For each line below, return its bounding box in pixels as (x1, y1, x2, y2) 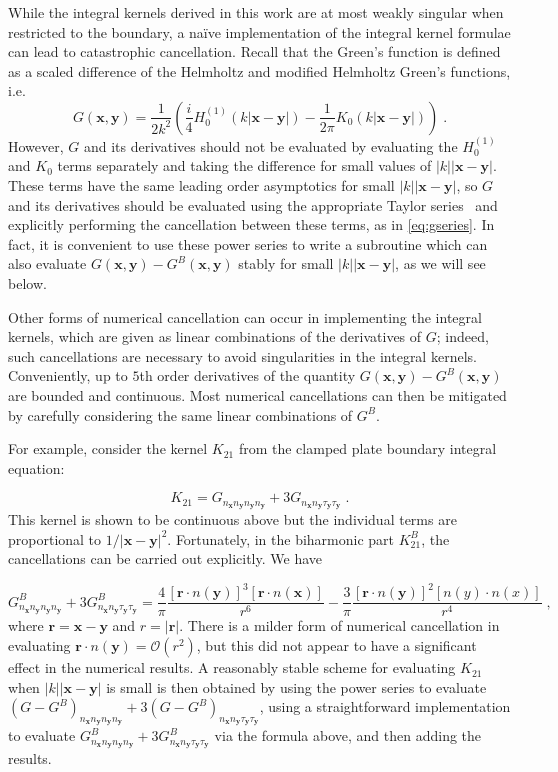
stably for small (238, 253, 334, 274)
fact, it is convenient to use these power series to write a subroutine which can (8, 233, 488, 254)
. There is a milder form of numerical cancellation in (179, 615, 500, 636)
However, (8, 135, 64, 156)
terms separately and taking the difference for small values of (57, 155, 432, 176)
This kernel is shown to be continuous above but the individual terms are (8, 509, 457, 530)
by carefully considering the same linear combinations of (8, 404, 353, 425)
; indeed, (436, 326, 489, 347)
